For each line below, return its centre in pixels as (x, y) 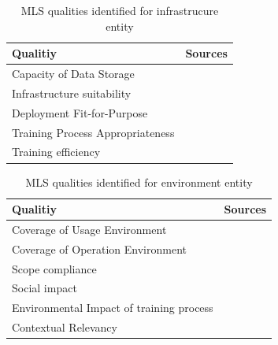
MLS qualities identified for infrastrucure (120, 10)
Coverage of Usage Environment (89, 229)
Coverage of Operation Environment (99, 249)
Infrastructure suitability (72, 93)
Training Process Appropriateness (93, 132)
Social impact (44, 288)
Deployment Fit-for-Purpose (80, 112)
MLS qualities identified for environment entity (139, 182)
